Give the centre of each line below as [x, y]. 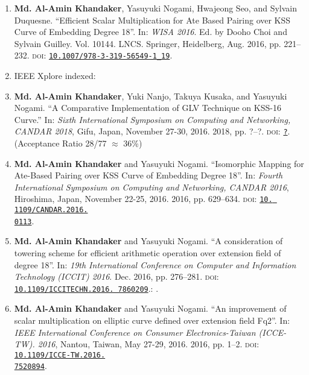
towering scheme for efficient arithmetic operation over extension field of [148, 253]
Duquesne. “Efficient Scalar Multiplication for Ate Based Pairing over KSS [152, 20]
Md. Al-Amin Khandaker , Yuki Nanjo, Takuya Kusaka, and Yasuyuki [151, 96]
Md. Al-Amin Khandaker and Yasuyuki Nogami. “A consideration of [148, 241]
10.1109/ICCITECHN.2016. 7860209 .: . [86, 288]
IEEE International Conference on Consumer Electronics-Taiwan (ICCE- [150, 332]
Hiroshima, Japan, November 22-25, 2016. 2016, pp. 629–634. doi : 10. [143, 199]
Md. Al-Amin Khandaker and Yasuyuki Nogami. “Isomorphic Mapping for [159, 163]
